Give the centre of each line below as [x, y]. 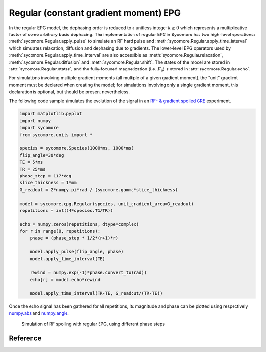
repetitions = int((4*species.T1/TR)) [66, 210]
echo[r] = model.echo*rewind [65, 279]
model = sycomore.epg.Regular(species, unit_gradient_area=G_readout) [107, 204]
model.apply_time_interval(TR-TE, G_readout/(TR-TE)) [96, 293]
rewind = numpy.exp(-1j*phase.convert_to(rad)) [88, 273]
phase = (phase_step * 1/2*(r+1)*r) [74, 238]
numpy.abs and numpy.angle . [39, 313]
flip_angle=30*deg [42, 155]
